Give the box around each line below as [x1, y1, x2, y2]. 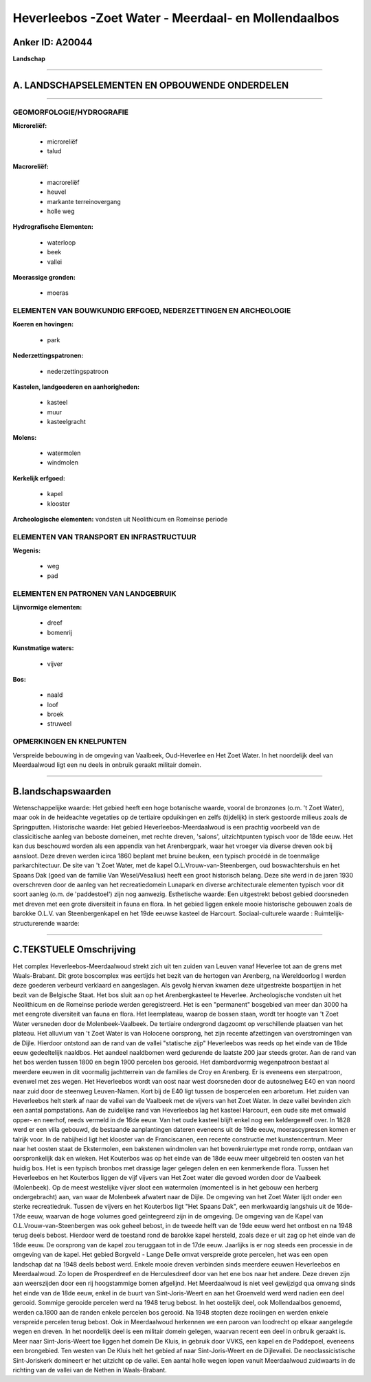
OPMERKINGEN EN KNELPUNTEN [12, 737, 127, 746]
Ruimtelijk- [314, 909, 345, 917]
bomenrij [47, 628, 72, 636]
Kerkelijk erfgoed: [12, 474, 65, 482]
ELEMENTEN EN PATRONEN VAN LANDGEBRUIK [12, 588, 177, 598]
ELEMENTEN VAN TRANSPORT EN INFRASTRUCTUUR [12, 532, 196, 542]
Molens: [12, 433, 37, 441]
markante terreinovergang [47, 197, 122, 205]
